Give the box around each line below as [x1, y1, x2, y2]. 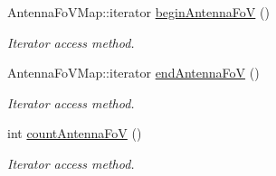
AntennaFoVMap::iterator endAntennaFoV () [7, 63, 260, 82]
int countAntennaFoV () [7, 124, 142, 143]
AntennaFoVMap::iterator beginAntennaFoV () [7, 3, 270, 21]
